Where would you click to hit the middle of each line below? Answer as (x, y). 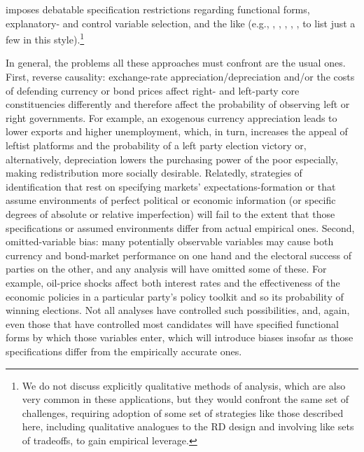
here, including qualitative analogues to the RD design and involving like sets (188, 426)
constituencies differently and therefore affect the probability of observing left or (178, 104)
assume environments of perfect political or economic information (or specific (171, 200)
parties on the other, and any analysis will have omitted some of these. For (166, 269)
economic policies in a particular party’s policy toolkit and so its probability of (175, 296)
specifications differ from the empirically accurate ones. (124, 351)
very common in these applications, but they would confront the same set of (185, 399)
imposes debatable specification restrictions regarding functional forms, (158, 9)
